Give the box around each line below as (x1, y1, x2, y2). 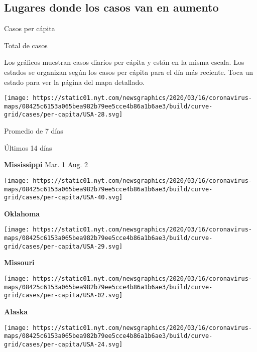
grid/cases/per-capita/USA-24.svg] (4, 340, 123, 348)
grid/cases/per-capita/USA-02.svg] (4, 292, 123, 299)
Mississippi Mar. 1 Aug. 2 (4, 159, 88, 170)
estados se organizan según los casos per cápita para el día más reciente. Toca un (4, 66, 253, 77)
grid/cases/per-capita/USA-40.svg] (4, 194, 123, 201)
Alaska (4, 306, 28, 317)
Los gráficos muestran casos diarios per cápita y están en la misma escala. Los (4, 57, 244, 67)
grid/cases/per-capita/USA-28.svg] (4, 111, 123, 119)
